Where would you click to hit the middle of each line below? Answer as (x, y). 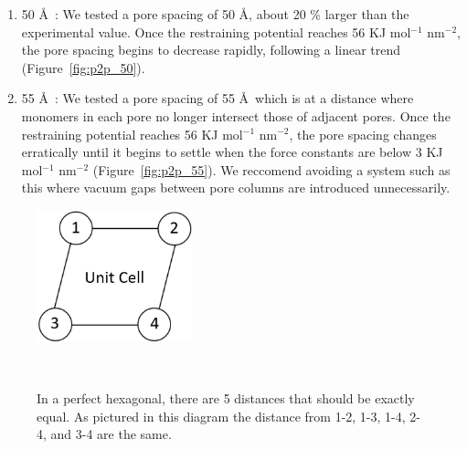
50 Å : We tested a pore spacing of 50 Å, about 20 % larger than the (215, 14)
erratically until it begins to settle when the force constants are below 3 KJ (232, 152)
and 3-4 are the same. (111, 434)
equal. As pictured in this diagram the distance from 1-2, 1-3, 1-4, (221, 416)
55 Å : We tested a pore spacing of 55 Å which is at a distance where (218, 98)
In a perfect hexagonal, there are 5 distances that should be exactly (226, 398)
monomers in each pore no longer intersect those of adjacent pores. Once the (236, 115)
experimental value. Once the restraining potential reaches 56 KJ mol (216, 31)
